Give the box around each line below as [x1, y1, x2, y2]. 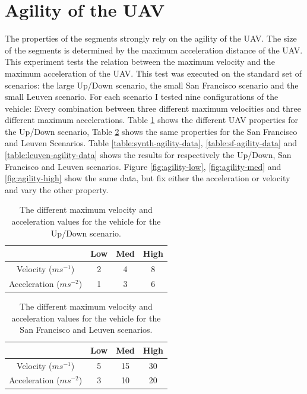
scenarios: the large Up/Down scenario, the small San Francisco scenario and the [5, 78, 299, 91]
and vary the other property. [5, 183, 109, 196]
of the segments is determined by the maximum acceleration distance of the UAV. [5, 43, 303, 56]
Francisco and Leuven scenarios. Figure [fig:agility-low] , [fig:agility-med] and [5, 160, 281, 172]
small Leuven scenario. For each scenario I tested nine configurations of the [5, 90, 278, 103]
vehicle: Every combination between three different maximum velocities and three [5, 102, 301, 114]
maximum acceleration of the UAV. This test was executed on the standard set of [5, 67, 302, 79]
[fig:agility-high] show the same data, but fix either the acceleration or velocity [5, 172, 290, 184]
